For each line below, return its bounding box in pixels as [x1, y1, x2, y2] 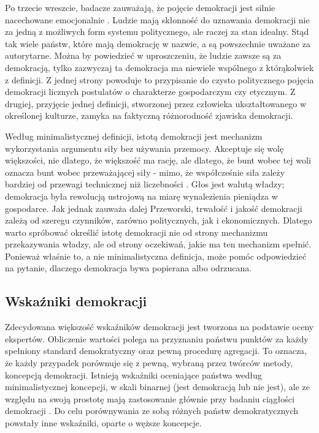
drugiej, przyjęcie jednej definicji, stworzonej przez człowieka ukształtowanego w [5, 97, 307, 110]
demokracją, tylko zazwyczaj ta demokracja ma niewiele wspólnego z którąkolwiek [5, 61, 314, 73]
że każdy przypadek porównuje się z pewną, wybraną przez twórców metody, [5, 356, 293, 369]
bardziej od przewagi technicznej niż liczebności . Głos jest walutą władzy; [5, 178, 285, 190]
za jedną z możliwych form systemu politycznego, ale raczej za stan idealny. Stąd [5, 25, 309, 38]
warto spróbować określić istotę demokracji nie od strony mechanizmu [5, 225, 268, 238]
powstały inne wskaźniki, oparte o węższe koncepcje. [5, 416, 202, 429]
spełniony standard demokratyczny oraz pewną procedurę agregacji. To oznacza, [5, 344, 307, 357]
